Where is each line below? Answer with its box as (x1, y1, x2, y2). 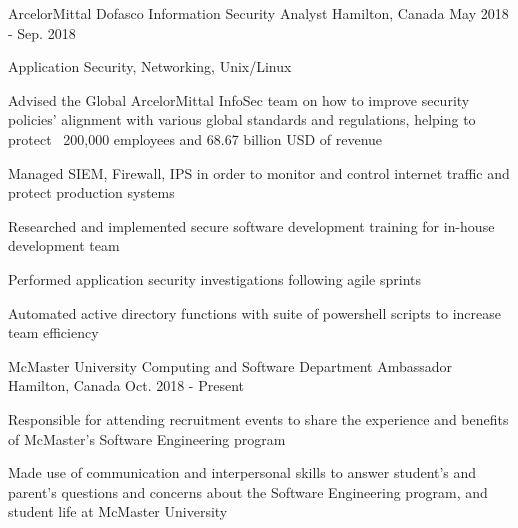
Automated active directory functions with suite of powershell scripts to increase (8, 302, 501, 323)
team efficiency (8, 322, 99, 343)
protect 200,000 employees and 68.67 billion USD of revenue (8, 128, 383, 149)
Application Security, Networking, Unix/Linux (8, 56, 292, 77)
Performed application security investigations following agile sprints (8, 268, 421, 289)
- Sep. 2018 (8, 22, 76, 43)
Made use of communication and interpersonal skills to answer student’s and (8, 462, 477, 483)
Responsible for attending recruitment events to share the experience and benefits (8, 408, 509, 429)
